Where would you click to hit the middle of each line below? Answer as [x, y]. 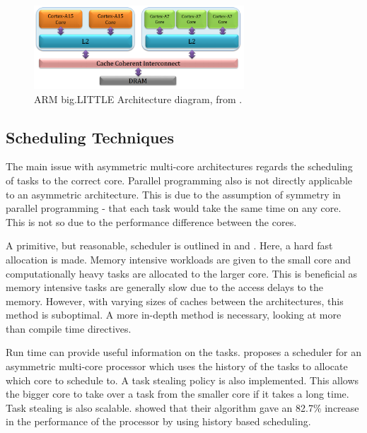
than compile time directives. [69, 328]
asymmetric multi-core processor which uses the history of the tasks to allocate [177, 366]
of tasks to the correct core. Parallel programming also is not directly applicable [179, 180]
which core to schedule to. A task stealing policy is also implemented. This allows [182, 380]
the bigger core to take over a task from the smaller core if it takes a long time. [177, 394]
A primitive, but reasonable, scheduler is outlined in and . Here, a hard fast [169, 245]
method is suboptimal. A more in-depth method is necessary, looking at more [174, 315]
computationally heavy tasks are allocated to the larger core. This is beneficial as [182, 273]
